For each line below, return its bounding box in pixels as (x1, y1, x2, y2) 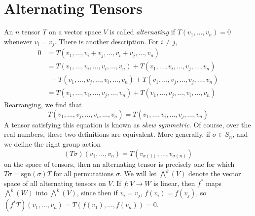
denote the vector (188, 168, 241, 179)
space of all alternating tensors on (4, 178, 106, 188)
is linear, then (153, 178, 195, 188)
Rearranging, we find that (4, 99, 82, 110)
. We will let (120, 168, 157, 179)
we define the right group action (4, 139, 101, 149)
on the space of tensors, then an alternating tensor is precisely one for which (4, 158, 235, 169)
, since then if (76, 187, 118, 198)
